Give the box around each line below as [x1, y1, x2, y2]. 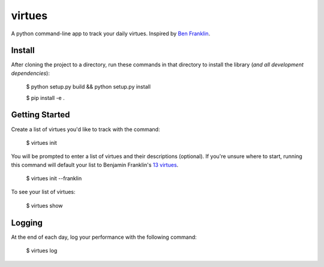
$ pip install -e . [26, 94, 65, 101]
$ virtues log [26, 247, 58, 254]
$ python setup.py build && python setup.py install [26, 83, 151, 90]
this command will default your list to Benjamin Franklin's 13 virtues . [11, 161, 179, 168]
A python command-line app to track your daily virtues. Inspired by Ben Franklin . [11, 30, 211, 37]
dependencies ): [11, 69, 50, 77]
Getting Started [11, 110, 70, 120]
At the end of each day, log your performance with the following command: [11, 233, 197, 241]
